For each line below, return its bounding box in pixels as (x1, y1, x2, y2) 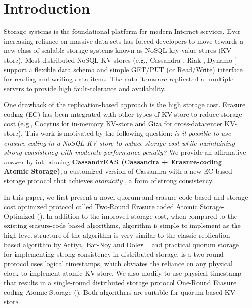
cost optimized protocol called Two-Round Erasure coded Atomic (4, 201, 198, 211)
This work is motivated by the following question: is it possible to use (25, 128, 231, 138)
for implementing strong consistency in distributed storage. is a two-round (4, 249, 224, 259)
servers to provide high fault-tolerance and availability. (4, 83, 166, 93)
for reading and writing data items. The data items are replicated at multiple (4, 74, 234, 84)
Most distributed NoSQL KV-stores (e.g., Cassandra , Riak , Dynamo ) (25, 54, 237, 65)
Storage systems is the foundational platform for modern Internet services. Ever (4, 26, 241, 36)
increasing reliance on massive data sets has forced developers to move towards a (4, 35, 244, 46)
